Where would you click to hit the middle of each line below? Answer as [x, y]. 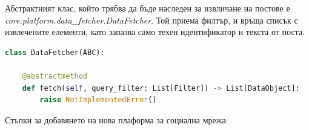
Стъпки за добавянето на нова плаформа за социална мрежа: [117, 119]
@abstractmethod [55, 76]
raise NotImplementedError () [98, 100]
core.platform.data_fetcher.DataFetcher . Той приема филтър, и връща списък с [151, 20]
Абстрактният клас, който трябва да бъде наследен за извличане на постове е [148, 8]
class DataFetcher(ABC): [55, 52]
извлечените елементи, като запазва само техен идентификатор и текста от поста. [155, 32]
